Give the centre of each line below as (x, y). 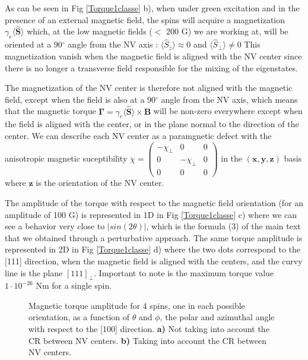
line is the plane (34, 272)
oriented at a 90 (34, 44)
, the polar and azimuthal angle (217, 317)
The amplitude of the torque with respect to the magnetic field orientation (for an (154, 202)
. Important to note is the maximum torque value (184, 272)
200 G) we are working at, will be (227, 31)
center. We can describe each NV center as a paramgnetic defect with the (138, 135)
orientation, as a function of (79, 317)
